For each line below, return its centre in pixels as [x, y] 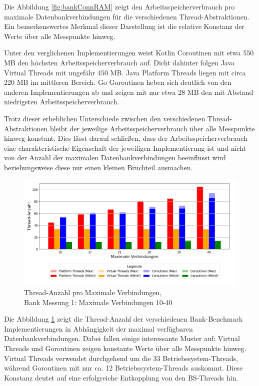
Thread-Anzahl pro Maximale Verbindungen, [93, 292]
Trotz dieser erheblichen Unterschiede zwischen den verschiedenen [105, 118]
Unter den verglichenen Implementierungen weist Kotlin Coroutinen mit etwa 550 [129, 53]
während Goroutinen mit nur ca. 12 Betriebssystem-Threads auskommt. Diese [123, 368]
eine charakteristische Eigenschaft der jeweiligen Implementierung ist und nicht [125, 148]
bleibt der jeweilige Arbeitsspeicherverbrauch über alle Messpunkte [152, 128]
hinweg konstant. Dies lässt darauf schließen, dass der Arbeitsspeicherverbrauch [126, 138]
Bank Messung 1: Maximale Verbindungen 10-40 [98, 302]
